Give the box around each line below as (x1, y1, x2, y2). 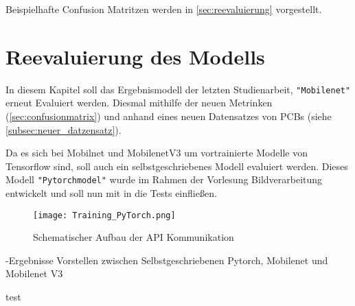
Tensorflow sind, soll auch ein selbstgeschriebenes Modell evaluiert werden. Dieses (5, 158, 348, 173)
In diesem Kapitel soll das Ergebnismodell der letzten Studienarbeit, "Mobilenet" (5, 82, 351, 96)
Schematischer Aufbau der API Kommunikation (33, 230, 234, 244)
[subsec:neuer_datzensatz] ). (5, 122, 122, 137)
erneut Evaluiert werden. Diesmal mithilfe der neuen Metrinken (5, 95, 273, 110)
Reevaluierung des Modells (5, 42, 265, 70)
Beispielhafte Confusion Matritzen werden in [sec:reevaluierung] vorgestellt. (5, 2, 322, 16)
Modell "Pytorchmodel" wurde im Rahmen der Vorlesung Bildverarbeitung (5, 172, 323, 187)
